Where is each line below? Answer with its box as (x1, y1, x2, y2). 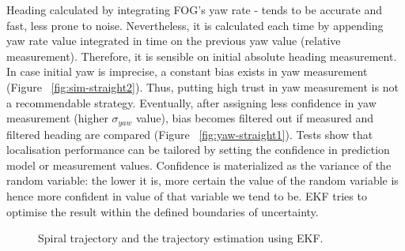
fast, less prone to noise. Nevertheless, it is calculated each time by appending (6, 17, 384, 33)
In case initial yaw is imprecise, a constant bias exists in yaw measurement (6, 63, 368, 80)
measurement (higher (6, 110, 108, 126)
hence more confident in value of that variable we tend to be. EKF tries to (6, 187, 367, 204)
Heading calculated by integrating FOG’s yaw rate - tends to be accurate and (6, 2, 382, 17)
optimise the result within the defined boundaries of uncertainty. (6, 203, 319, 219)
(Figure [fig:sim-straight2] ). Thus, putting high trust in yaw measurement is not (6, 78, 399, 95)
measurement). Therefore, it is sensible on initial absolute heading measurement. (6, 47, 397, 64)
